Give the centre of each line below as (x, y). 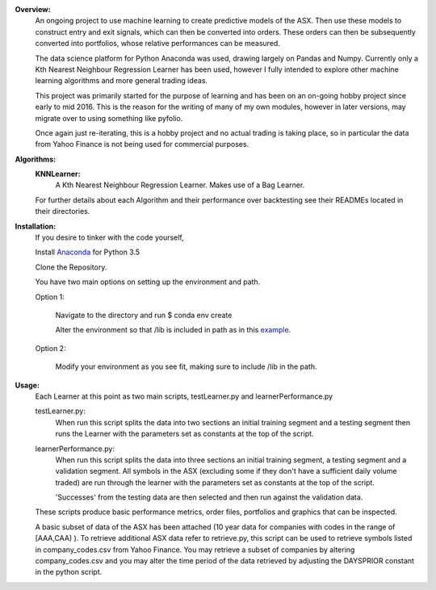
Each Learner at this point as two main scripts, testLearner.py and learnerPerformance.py (184, 396)
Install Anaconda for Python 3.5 (88, 252)
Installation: (36, 226)
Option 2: (50, 348)
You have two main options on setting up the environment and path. (148, 282)
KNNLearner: (58, 174)
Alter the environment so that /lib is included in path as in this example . (173, 330)
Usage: (27, 385)
